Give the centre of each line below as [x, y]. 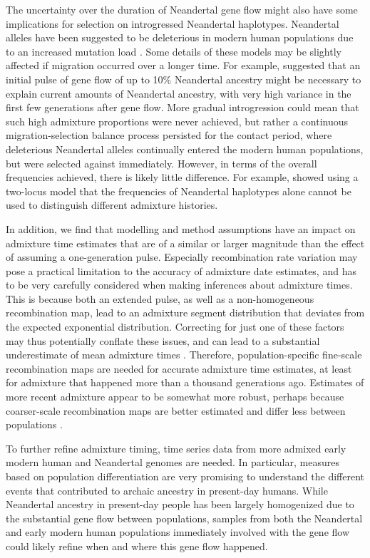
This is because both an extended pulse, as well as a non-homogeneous [160, 298]
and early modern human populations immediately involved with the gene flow [178, 532]
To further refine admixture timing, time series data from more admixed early [176, 448]
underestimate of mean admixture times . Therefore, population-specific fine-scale [184, 355]
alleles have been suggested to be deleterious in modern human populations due [180, 37]
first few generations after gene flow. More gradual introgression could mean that [183, 107]
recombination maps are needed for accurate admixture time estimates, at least [179, 368]
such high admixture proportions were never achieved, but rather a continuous [177, 121]
